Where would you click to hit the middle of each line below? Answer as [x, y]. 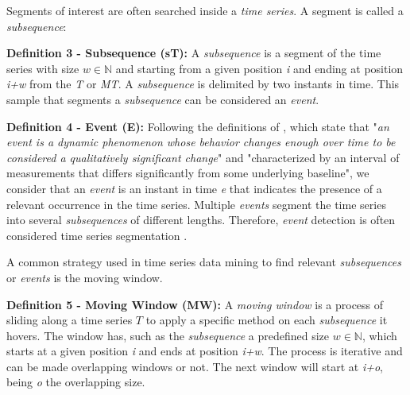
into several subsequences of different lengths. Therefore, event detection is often [201, 220]
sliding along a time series [70, 320]
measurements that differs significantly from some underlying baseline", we [188, 173]
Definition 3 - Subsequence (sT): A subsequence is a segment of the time [194, 53]
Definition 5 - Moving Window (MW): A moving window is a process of [195, 304]
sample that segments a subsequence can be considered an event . [163, 99]
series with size [43, 68]
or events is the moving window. [85, 277]
